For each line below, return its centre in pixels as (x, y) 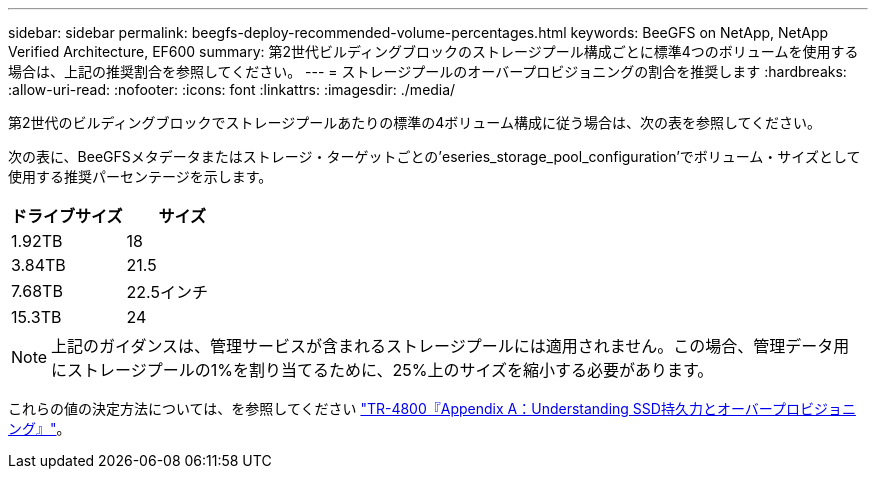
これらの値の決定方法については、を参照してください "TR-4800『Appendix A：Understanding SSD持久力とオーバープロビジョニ (432, 408)
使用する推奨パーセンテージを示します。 (140, 176)
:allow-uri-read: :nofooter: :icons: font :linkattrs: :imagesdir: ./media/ (232, 89)
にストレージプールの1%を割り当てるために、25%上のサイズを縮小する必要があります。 (382, 370)
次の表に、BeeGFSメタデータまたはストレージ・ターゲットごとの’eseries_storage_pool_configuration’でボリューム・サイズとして (434, 156)
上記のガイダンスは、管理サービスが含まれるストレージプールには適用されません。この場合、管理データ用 (450, 346)
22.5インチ (167, 292)
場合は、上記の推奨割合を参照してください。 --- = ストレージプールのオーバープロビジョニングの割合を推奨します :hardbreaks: (427, 71)
